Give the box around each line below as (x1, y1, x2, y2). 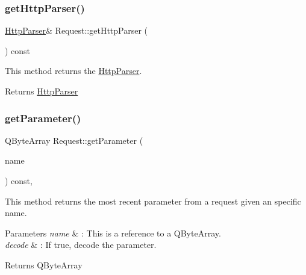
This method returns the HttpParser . (5, 64, 142, 77)
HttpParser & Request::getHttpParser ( (5, 24, 148, 37)
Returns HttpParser (5, 85, 78, 97)
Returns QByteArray (5, 258, 83, 271)
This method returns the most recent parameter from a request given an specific (5, 194, 301, 207)
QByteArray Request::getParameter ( (5, 134, 143, 146)
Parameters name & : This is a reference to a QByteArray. (5, 226, 221, 239)
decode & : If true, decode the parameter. (5, 238, 157, 251)
